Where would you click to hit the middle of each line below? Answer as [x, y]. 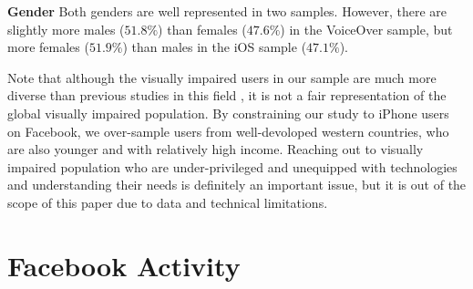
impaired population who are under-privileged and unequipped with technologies [232, 166]
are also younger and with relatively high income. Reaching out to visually [216, 149]
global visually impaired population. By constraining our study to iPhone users [228, 113]
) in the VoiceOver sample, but [366, 29]
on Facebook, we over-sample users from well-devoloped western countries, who [228, 131]
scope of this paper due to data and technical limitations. [168, 202]
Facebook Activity [124, 265]
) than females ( [202, 29]
